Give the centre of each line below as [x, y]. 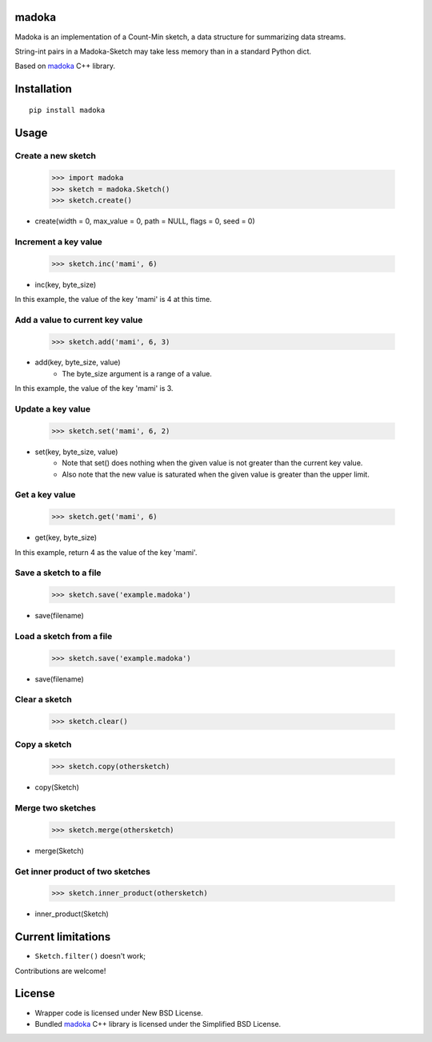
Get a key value [45, 495]
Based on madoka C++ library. [65, 66]
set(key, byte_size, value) [76, 452]
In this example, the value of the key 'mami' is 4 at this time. [113, 299]
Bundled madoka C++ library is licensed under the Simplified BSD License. [158, 1024]
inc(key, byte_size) [66, 284]
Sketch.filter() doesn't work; [90, 956]
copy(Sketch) [57, 787]
